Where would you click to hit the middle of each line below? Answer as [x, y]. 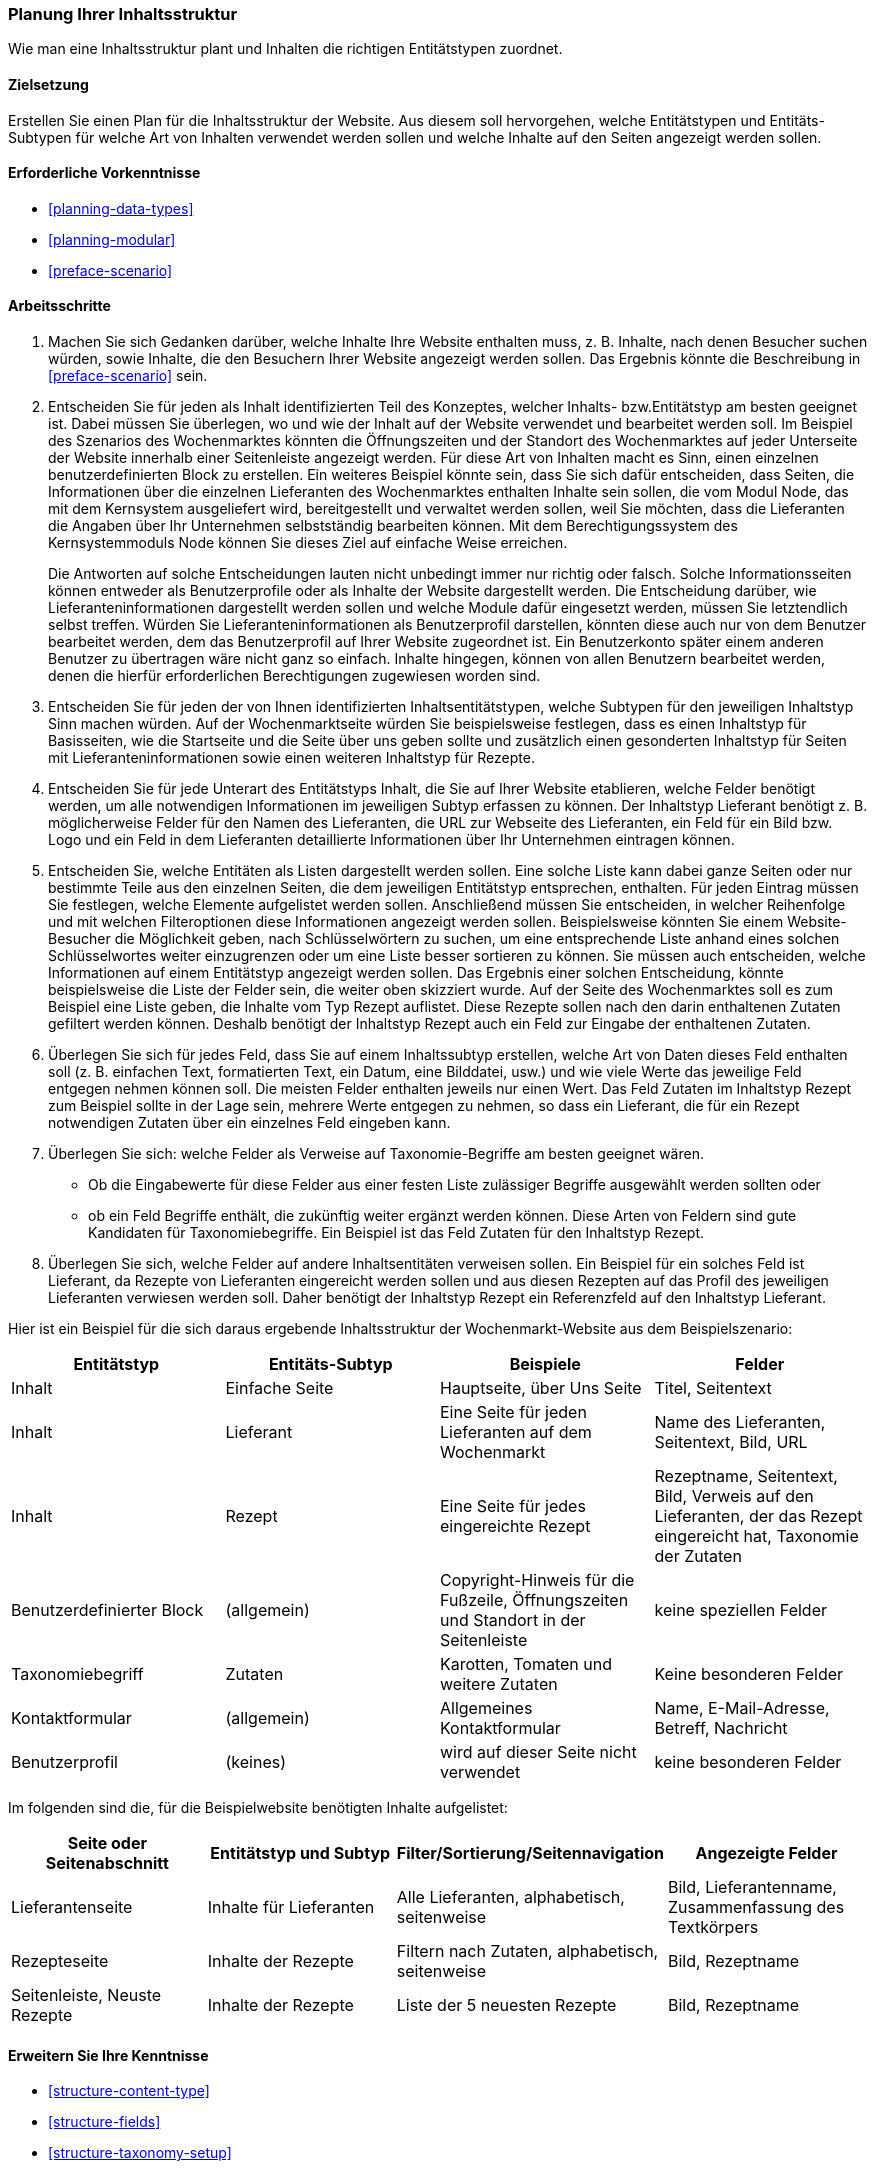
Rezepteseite [60, 1961]
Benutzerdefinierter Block [107, 1610]
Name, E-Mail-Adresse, [742, 1708]
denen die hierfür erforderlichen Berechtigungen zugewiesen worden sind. [294, 676]
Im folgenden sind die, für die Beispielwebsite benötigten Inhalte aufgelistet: [258, 1808]
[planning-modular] [112, 239]
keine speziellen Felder [740, 1610]
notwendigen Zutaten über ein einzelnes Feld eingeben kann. [249, 1123]
